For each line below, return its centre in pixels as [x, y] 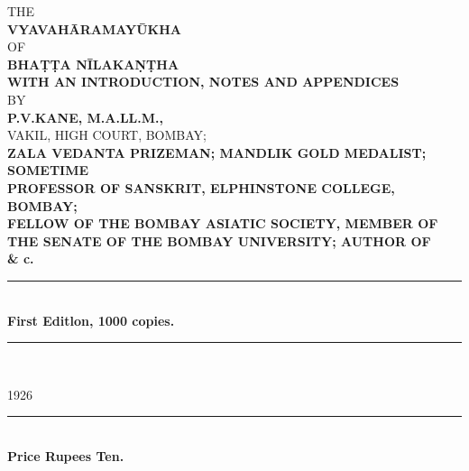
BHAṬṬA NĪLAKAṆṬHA [93, 64]
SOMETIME [48, 170]
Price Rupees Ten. [66, 455]
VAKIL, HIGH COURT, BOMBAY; [107, 135]
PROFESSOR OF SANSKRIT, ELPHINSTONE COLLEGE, [201, 187]
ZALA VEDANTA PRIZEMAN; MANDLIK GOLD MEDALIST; [217, 152]
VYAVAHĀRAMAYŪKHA [94, 28]
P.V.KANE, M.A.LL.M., [85, 117]
